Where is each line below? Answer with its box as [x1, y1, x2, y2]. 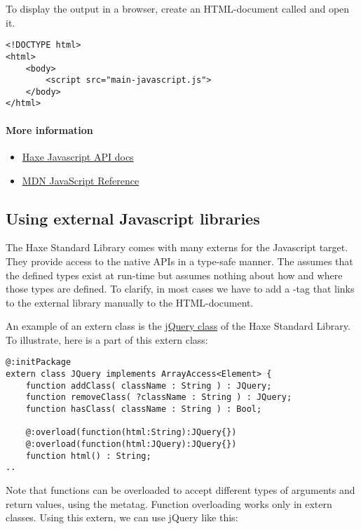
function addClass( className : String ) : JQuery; [25, 380, 272, 391]
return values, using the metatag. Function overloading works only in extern [6, 496, 332, 511]
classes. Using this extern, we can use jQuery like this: [6, 510, 238, 525]
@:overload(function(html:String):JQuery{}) [25, 427, 237, 438]
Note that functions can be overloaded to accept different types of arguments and [6, 483, 355, 497]
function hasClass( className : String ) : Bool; [25, 404, 262, 415]
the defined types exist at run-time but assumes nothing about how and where [6, 267, 343, 282]
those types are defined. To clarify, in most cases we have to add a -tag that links [6, 281, 355, 296]
